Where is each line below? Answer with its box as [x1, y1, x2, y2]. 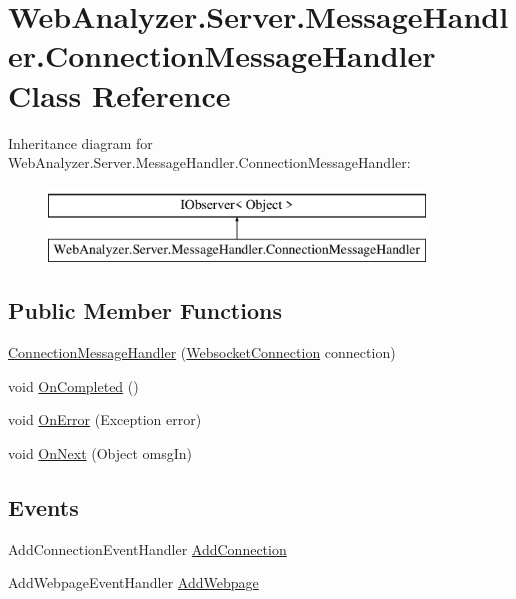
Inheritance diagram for [8, 132, 153, 153]
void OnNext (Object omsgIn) [8, 442, 193, 463]
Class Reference [8, 74, 231, 115]
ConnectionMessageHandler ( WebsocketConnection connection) [8, 342, 396, 363]
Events [8, 491, 79, 522]
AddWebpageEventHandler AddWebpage [8, 572, 259, 593]
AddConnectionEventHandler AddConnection [8, 538, 287, 559]
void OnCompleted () [8, 375, 139, 396]
